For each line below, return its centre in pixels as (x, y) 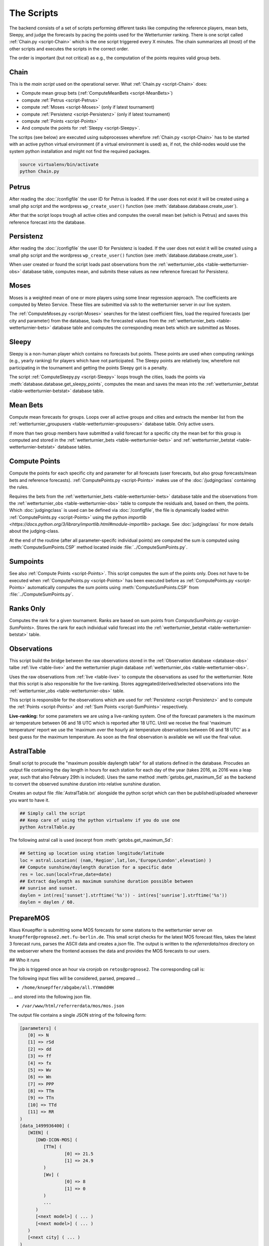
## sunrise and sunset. (49, 888)
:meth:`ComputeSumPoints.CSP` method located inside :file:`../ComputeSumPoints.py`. (98, 547)
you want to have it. (29, 800)
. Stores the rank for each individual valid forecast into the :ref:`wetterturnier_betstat (120, 627)
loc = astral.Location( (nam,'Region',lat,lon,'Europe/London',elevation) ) (116, 860)
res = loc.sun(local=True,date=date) (66, 874)
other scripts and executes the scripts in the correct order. (69, 49)
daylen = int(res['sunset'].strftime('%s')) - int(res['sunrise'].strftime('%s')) (124, 895)
